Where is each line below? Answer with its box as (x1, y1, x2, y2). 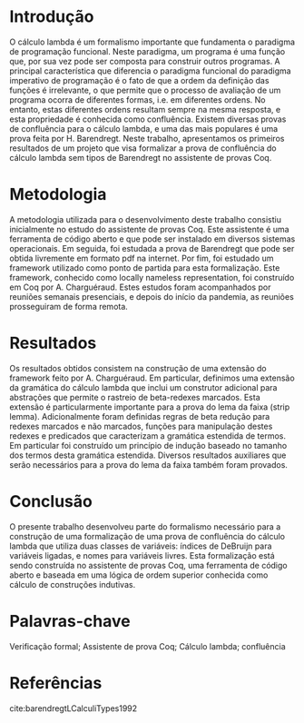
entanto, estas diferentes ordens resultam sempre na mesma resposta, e (9, 104, 281, 114)
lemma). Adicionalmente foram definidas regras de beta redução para (9, 411, 270, 421)
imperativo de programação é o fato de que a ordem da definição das (9, 74, 270, 85)
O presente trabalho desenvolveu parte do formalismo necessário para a (9, 520, 281, 532)
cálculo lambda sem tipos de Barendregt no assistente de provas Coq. (9, 152, 272, 163)
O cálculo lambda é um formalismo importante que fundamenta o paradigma (9, 36, 296, 47)
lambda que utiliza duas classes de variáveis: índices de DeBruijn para (9, 540, 272, 551)
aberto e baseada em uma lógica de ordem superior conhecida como (9, 569, 269, 580)
